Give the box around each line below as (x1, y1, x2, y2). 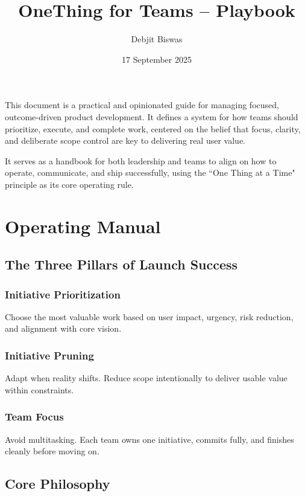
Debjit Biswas (131, 33, 183, 45)
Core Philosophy (5, 474, 110, 493)
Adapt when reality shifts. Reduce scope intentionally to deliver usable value (5, 372, 288, 384)
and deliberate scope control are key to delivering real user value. (5, 134, 245, 147)
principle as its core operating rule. (5, 178, 134, 190)
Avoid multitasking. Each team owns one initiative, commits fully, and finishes (5, 433, 294, 445)
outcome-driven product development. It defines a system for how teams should (5, 110, 298, 123)
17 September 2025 (122, 53, 192, 65)
